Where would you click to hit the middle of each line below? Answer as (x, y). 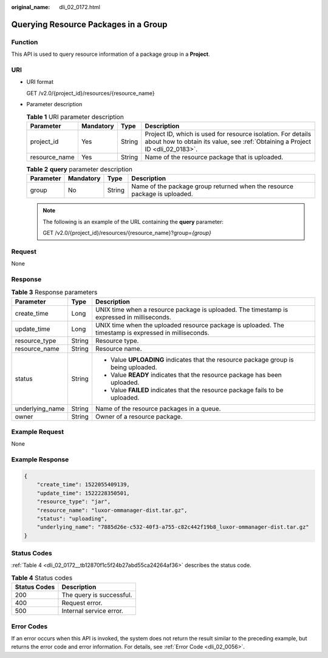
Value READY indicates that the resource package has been (196, 375)
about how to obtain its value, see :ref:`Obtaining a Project (228, 141)
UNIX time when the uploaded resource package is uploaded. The (190, 325)
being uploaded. (134, 367)
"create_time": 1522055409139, (83, 485)
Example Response (40, 460)
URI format (40, 82)
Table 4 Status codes (42, 578)
